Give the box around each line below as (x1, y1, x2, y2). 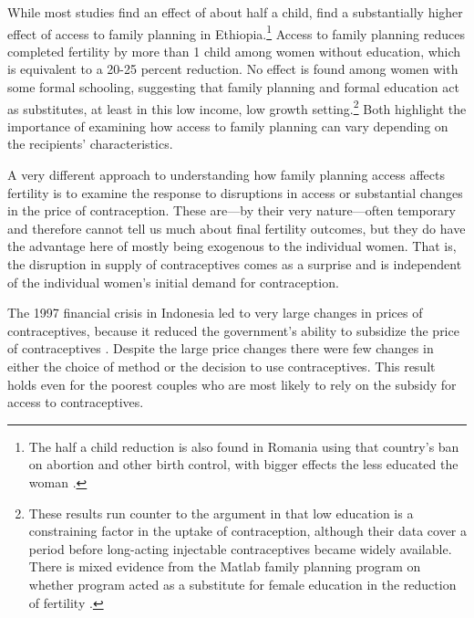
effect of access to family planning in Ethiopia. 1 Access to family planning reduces (7, 21, 465, 43)
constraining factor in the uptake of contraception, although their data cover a (28, 521, 467, 540)
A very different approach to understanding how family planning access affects (7, 165, 445, 184)
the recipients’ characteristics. (7, 134, 173, 153)
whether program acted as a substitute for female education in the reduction (28, 574, 457, 593)
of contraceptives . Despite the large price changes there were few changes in (7, 339, 434, 358)
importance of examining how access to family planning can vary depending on (7, 116, 448, 135)
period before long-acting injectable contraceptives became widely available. (28, 539, 452, 558)
